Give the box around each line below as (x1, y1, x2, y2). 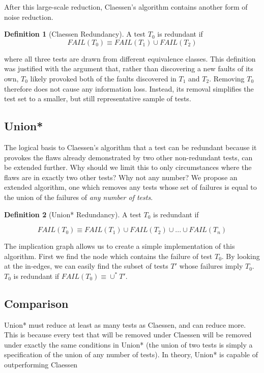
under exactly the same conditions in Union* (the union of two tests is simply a (4, 339, 253, 350)
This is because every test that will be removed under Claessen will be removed (4, 329, 252, 340)
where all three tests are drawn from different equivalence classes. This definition (4, 53, 256, 64)
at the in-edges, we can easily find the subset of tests (4, 261, 168, 271)
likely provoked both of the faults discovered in (30, 73, 177, 83)
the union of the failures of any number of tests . (4, 191, 153, 202)
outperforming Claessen (4, 359, 78, 370)
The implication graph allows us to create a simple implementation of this (4, 241, 235, 251)
